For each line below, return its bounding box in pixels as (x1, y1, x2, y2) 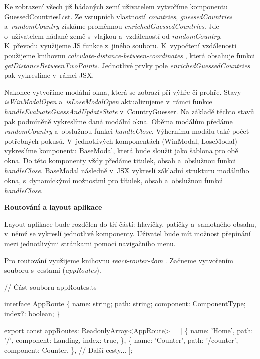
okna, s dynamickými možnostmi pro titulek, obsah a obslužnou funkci (4, 175, 223, 186)
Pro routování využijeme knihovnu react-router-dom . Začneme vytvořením (4, 255, 233, 265)
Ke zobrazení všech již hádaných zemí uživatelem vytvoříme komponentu (4, 1, 228, 11)
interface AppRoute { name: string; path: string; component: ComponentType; (4, 298, 246, 309)
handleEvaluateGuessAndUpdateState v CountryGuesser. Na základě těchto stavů (4, 106, 254, 116)
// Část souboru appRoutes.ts (4, 281, 97, 292)
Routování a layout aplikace (4, 202, 102, 212)
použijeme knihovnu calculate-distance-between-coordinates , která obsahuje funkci (4, 50, 255, 60)
